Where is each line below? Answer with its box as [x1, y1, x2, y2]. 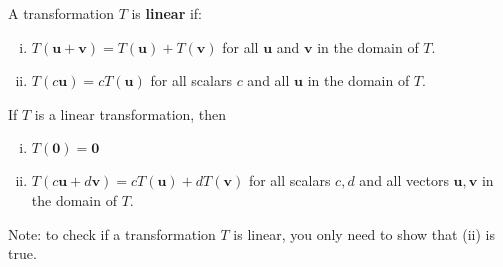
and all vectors [359, 170, 449, 191]
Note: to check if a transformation [8, 223, 216, 244]
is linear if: [131, 3, 202, 23]
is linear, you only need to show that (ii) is [233, 223, 495, 244]
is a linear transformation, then [34, 103, 227, 124]
